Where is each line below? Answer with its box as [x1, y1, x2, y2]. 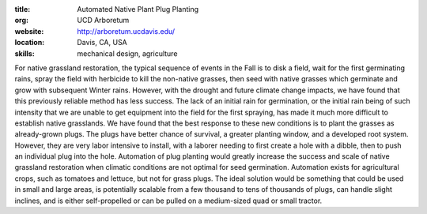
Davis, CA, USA [77, 38, 128, 47]
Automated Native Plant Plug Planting [77, 5, 199, 13]
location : [14, 38, 45, 47]
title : [14, 5, 31, 13]
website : [14, 26, 44, 36]
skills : [14, 48, 35, 58]
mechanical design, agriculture [77, 48, 178, 58]
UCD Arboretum [77, 16, 130, 25]
